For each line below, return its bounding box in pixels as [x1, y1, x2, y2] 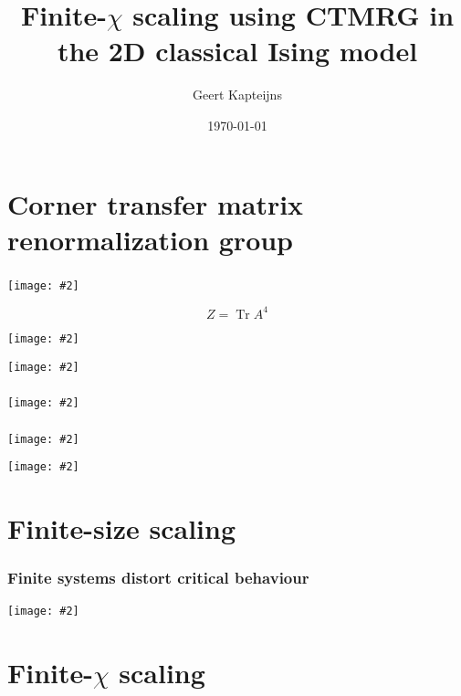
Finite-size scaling [7, 510, 236, 547]
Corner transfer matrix [7, 185, 304, 222]
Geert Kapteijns [193, 85, 282, 104]
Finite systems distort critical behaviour [7, 566, 309, 589]
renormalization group [7, 220, 294, 258]
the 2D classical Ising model [57, 32, 418, 69]
